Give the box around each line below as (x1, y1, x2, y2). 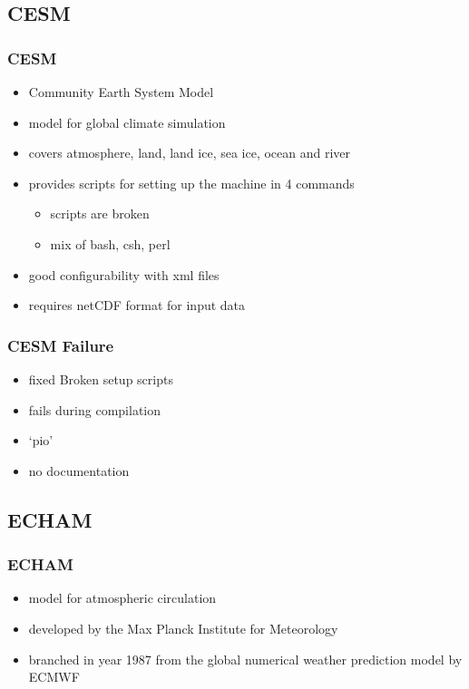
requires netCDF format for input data (28, 296, 246, 315)
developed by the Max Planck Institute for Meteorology (28, 618, 338, 637)
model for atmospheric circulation (28, 588, 217, 607)
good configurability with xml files (28, 265, 220, 284)
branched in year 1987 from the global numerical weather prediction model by (28, 649, 463, 668)
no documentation (28, 461, 130, 480)
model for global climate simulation (28, 112, 226, 131)
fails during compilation (28, 400, 161, 419)
